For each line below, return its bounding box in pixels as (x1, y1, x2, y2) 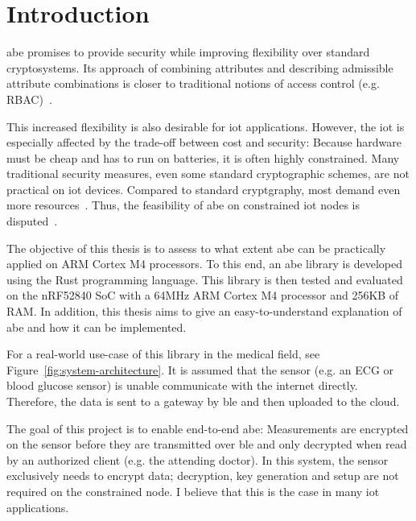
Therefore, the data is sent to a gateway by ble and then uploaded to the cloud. (6, 393, 400, 409)
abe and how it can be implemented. (6, 318, 187, 335)
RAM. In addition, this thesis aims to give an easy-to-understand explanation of (6, 303, 402, 320)
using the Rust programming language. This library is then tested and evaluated (6, 271, 403, 287)
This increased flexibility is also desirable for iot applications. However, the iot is (6, 118, 405, 134)
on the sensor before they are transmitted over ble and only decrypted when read (6, 436, 407, 453)
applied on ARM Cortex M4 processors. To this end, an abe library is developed (6, 255, 402, 272)
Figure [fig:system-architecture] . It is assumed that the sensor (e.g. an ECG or (6, 361, 394, 378)
